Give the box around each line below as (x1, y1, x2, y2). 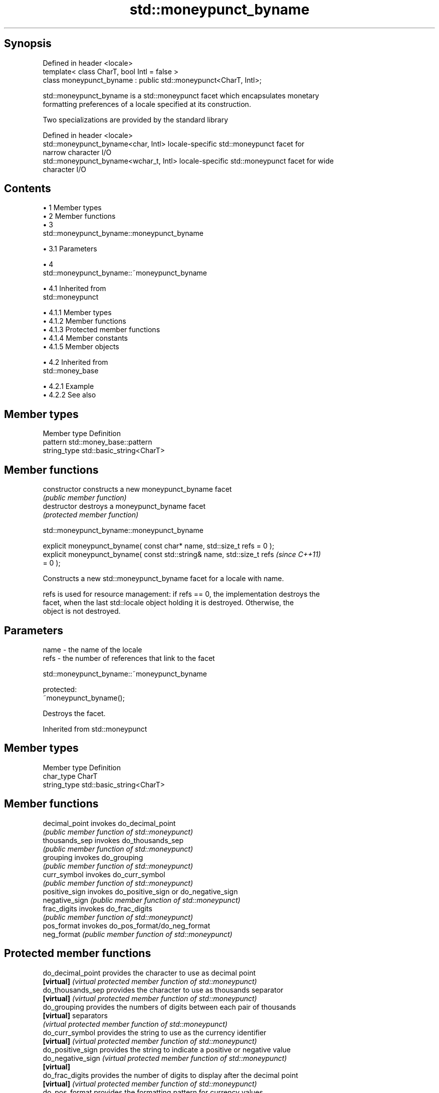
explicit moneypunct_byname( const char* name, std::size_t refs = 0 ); (43, 541, 275, 551)
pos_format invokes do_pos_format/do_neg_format (43, 921, 210, 930)
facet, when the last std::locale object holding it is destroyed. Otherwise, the (43, 598, 294, 607)
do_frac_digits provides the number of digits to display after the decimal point (43, 1070, 298, 1079)
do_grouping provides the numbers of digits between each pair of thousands (43, 1002, 296, 1011)
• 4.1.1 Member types (43, 308, 112, 317)
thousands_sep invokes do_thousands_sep (43, 836, 184, 845)
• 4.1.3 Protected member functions (43, 325, 160, 334)
